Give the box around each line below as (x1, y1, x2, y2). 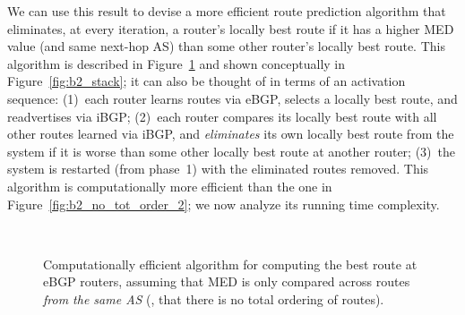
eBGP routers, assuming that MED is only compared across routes (43, 272, 410, 291)
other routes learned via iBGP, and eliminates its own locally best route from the (7, 124, 454, 143)
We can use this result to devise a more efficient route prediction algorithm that (7, 2, 446, 20)
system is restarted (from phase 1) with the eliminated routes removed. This (7, 159, 429, 178)
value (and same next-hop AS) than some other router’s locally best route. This (7, 37, 445, 55)
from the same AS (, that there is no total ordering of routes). (43, 289, 384, 308)
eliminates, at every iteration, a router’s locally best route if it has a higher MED (7, 19, 454, 38)
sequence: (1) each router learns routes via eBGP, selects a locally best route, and (7, 89, 458, 107)
